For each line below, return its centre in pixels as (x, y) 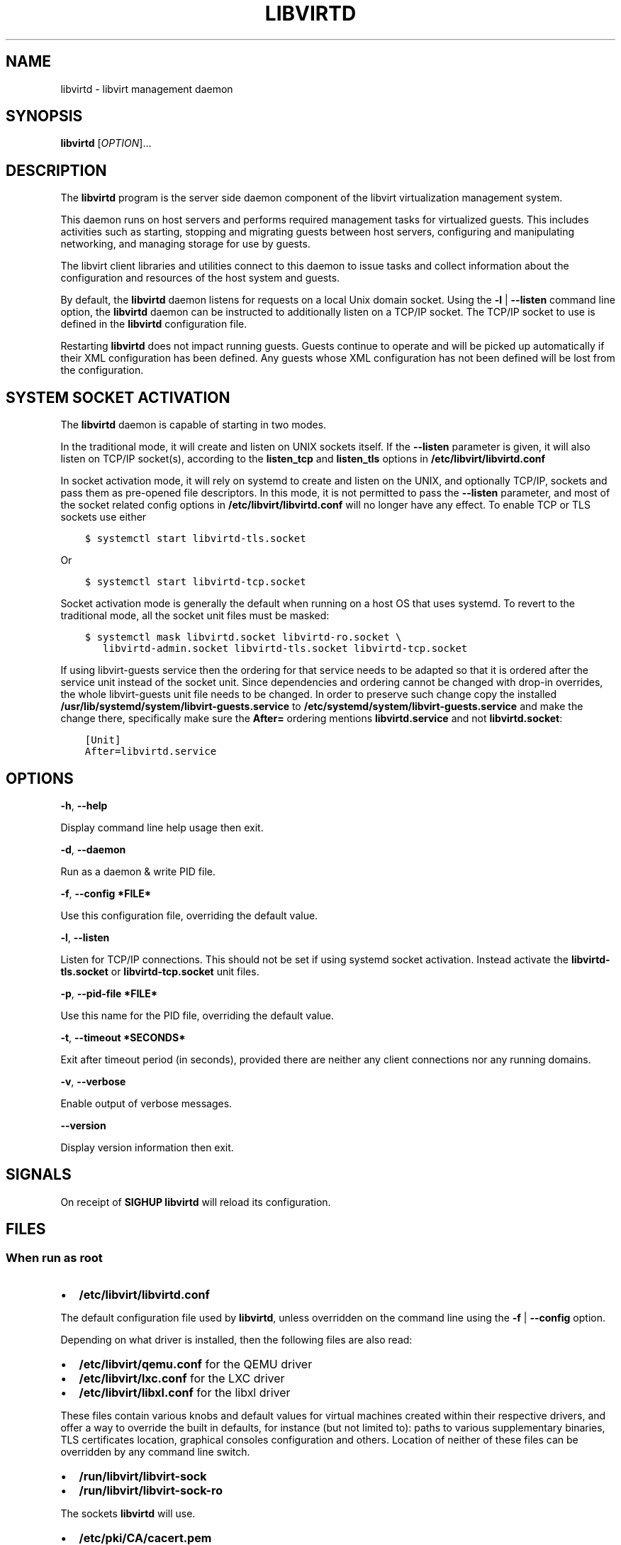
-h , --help (84, 805)
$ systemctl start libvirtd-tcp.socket (195, 582)
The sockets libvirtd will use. (128, 1514)
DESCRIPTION (56, 170)
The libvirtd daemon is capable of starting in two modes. (194, 425)
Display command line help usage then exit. (162, 827)
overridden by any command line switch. (155, 1452)
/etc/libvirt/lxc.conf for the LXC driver (182, 1379)
